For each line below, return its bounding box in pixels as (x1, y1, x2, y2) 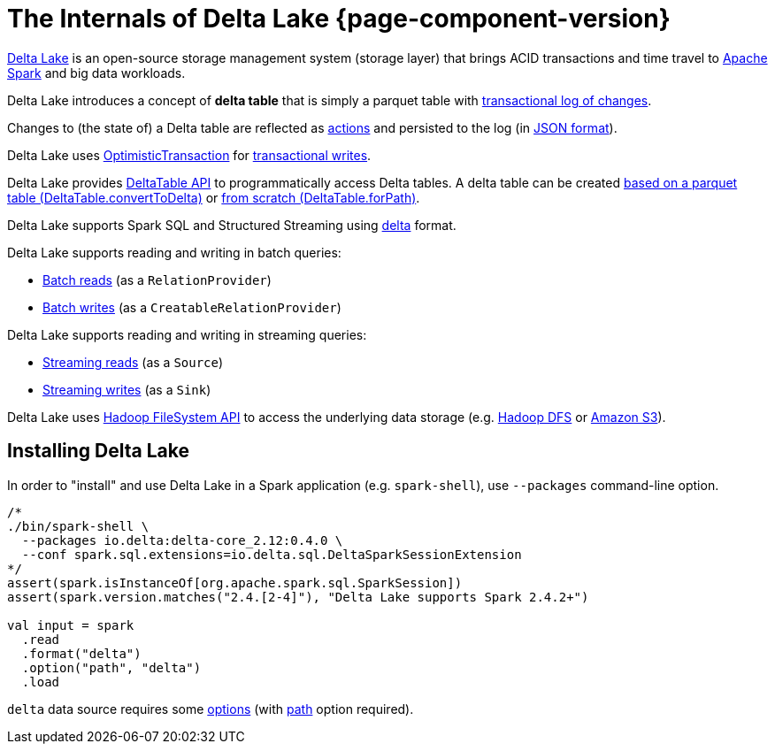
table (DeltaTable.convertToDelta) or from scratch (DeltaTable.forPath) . (7, 189, 420, 205)
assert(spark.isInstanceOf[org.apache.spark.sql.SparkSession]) (7, 575, 463, 590)
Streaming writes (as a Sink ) (42, 381, 211, 397)
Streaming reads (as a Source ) (42, 354, 224, 370)
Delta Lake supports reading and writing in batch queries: (7, 244, 341, 260)
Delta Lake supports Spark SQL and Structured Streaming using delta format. (7, 217, 457, 233)
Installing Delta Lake (7, 440, 190, 463)
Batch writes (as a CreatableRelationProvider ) (42, 299, 341, 315)
